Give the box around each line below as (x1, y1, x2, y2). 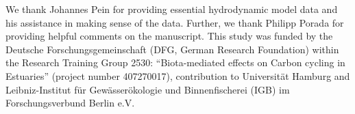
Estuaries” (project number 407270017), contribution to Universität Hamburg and (5, 68, 350, 83)
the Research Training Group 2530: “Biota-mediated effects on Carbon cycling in (5, 55, 345, 70)
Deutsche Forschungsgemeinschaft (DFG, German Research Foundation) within (5, 42, 339, 56)
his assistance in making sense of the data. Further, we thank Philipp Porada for (5, 15, 344, 29)
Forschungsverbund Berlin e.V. (5, 96, 135, 110)
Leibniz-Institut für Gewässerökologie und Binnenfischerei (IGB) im (5, 82, 290, 96)
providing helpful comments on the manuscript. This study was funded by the (5, 29, 333, 43)
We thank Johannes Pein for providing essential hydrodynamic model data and (5, 2, 338, 16)
